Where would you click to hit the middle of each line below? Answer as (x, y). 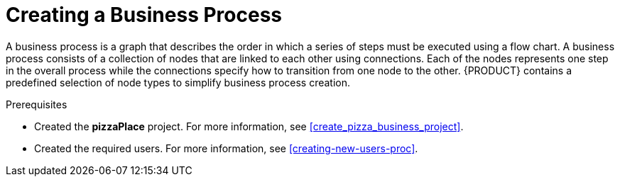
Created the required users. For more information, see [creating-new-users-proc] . (226, 148)
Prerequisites (37, 104)
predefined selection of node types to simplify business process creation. (178, 82)
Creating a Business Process (144, 15)
